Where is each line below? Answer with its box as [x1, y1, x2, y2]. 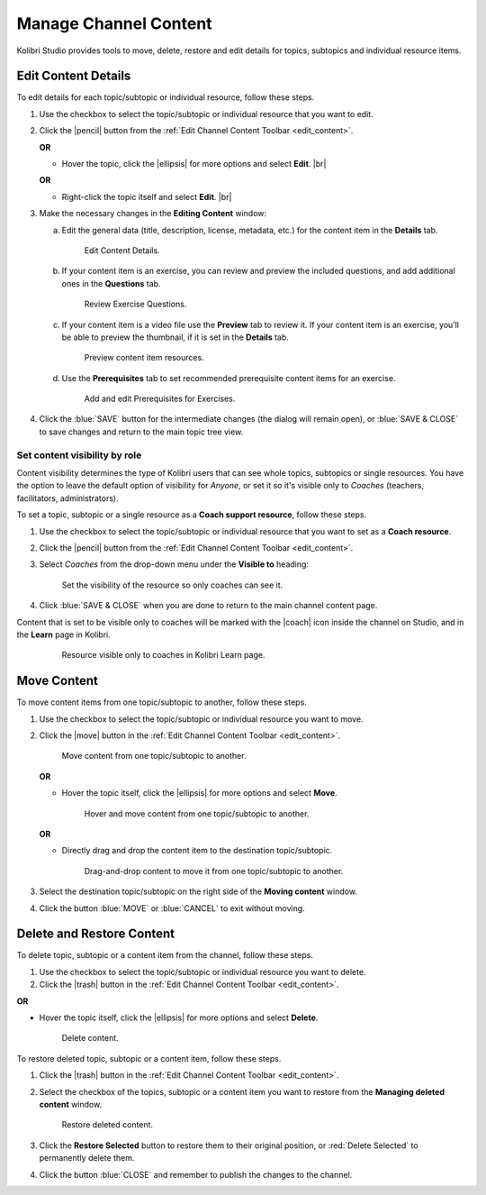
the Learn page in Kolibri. [16, 629, 112, 640]
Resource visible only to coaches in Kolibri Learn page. [61, 650, 265, 661]
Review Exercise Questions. [84, 298, 187, 310]
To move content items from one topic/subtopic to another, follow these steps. [16, 697, 308, 707]
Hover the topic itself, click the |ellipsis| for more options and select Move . [61, 788, 337, 798]
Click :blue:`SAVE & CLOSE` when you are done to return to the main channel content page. [39, 600, 378, 611]
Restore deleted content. [61, 1119, 153, 1130]
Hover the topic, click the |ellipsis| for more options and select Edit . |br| [61, 159, 327, 169]
